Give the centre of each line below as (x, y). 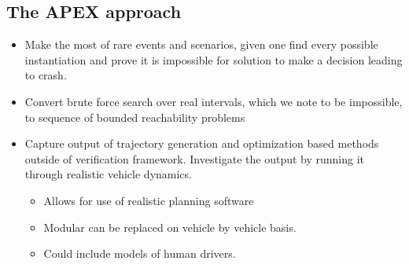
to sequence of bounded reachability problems (135, 117)
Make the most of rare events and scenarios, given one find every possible (201, 44)
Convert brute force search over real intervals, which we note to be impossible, (214, 101)
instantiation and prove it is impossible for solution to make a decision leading (214, 59)
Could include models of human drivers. (140, 253)
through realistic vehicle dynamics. (108, 174)
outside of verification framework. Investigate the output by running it (195, 158)
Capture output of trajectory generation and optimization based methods (202, 143)
